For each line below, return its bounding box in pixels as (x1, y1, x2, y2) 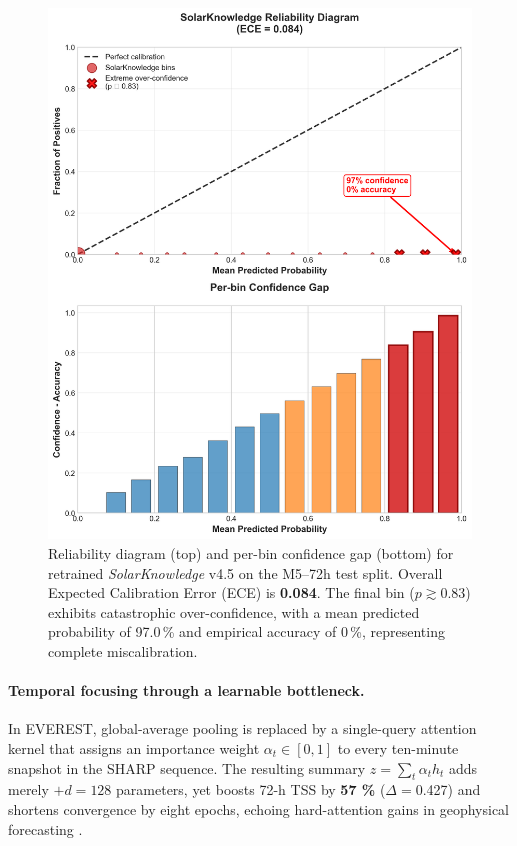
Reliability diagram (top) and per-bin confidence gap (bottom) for (48, 543, 454, 564)
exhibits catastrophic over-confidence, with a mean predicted (48, 601, 420, 622)
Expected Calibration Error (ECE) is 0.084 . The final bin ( (48, 582, 415, 603)
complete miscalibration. (48, 640, 198, 661)
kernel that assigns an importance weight (8, 737, 260, 758)
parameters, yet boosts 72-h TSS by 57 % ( (116, 779, 386, 800)
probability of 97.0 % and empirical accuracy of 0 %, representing (48, 621, 445, 642)
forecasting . (8, 818, 83, 839)
